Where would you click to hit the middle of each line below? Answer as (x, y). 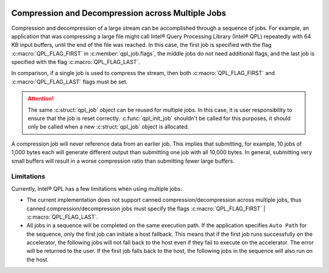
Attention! (41, 99)
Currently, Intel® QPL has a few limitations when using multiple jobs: (97, 188)
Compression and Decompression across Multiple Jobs (119, 13)
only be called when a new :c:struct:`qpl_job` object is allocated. (108, 127)
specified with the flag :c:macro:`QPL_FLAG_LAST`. (76, 62)
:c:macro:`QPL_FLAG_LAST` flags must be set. (69, 82)
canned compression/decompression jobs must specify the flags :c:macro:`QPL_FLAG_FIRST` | (146, 208)
